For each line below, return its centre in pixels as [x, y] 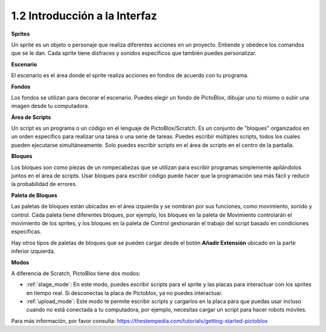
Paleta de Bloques [34, 195]
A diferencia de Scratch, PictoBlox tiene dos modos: [76, 273]
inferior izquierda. [33, 251]
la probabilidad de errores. [44, 184]
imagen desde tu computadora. [50, 106]
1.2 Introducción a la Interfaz [84, 16]
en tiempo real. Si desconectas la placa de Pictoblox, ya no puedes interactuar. [124, 293]
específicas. [26, 232]
